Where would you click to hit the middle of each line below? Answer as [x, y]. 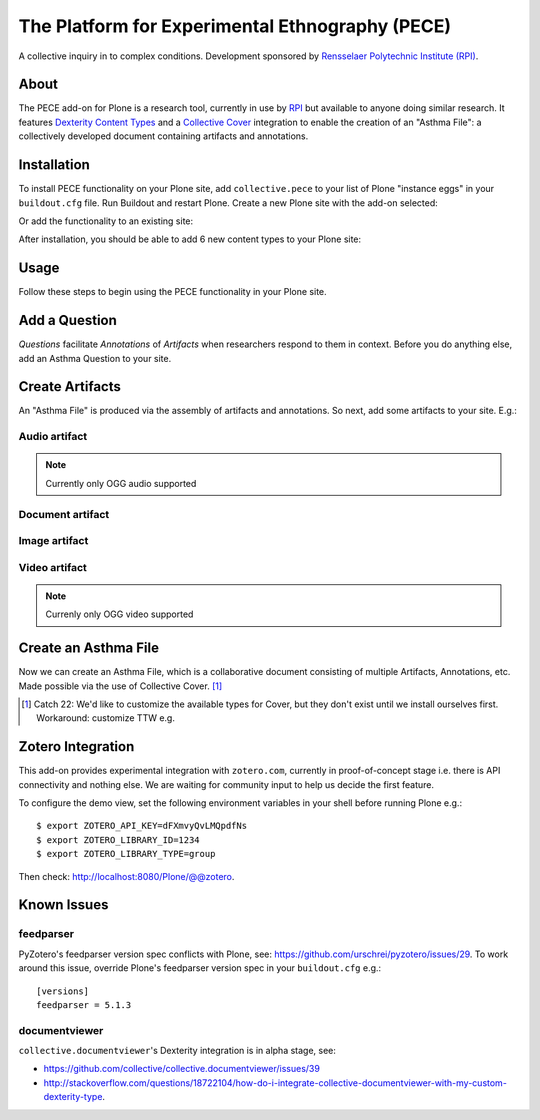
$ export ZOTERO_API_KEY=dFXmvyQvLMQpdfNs [142, 826]
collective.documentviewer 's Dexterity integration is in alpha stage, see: [177, 1051]
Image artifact [53, 541]
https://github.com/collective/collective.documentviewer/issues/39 [181, 1069]
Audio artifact [53, 437]
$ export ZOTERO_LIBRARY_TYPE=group [126, 854]
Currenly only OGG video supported [119, 614]
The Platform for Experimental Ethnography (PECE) [235, 26]
